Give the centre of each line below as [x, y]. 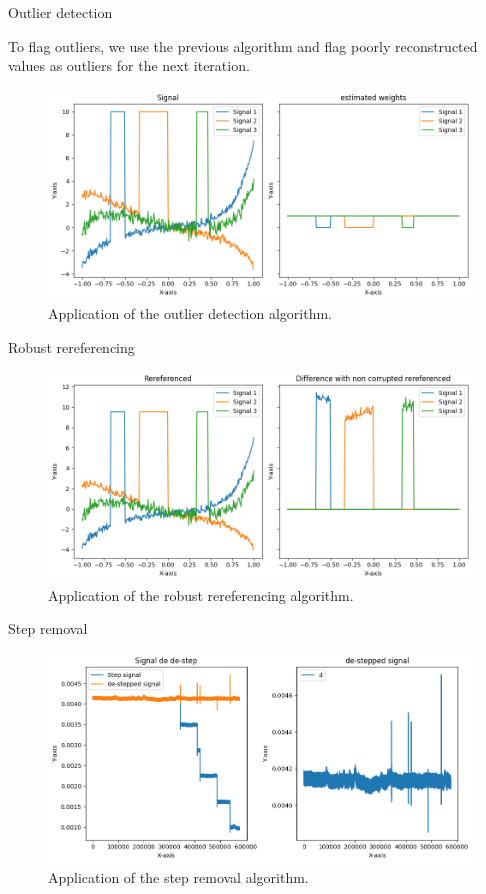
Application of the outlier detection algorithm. [190, 313]
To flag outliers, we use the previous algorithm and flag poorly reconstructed [243, 45]
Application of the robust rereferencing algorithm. [201, 594]
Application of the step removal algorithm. [178, 876]
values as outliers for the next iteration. [129, 65]
